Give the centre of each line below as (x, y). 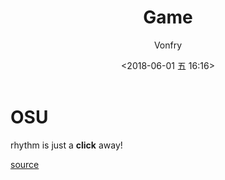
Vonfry (168, 45)
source (25, 164)
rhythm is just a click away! (66, 145)
